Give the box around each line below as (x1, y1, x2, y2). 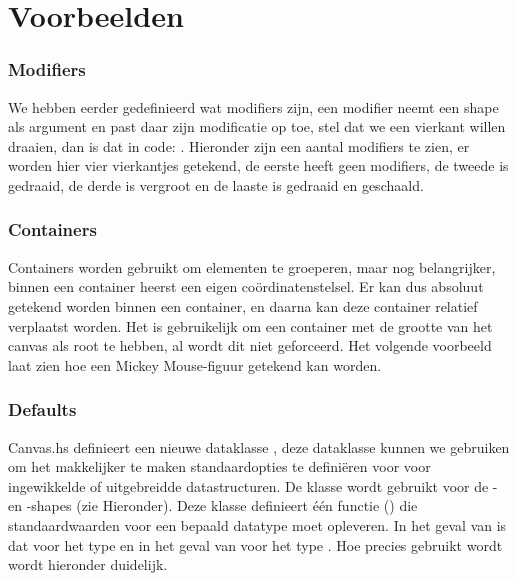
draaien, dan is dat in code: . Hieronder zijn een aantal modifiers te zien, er (8, 135, 470, 156)
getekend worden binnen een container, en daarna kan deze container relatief (8, 295, 478, 316)
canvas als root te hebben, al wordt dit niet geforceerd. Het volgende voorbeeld (8, 335, 492, 356)
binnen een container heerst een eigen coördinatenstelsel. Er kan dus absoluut (8, 276, 484, 297)
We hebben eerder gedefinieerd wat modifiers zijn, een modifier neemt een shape (8, 96, 499, 117)
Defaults (8, 397, 77, 422)
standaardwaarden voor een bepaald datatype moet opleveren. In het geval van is (8, 514, 507, 535)
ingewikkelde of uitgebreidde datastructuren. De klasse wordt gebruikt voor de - (8, 475, 498, 496)
